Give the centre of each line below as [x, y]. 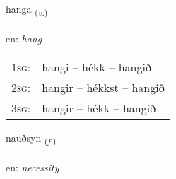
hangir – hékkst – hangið [103, 88]
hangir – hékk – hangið [99, 108]
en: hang [24, 38]
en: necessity [33, 167]
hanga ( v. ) [27, 10]
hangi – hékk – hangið [96, 67]
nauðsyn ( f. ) [31, 139]
